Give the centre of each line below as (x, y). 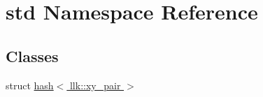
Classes (32, 55)
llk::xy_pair (95, 85)
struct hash (30, 85)
